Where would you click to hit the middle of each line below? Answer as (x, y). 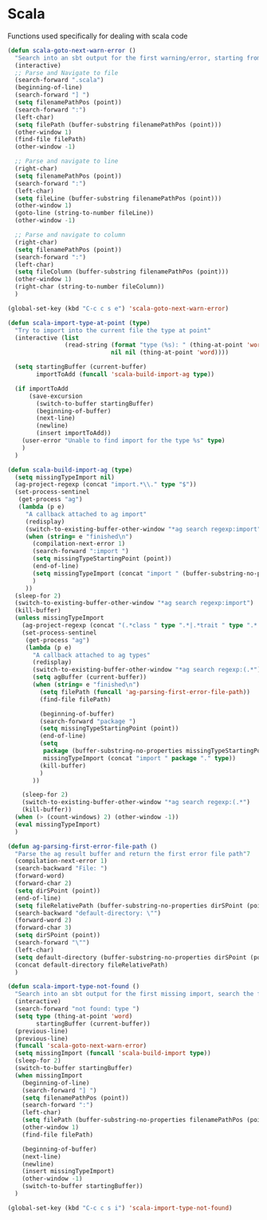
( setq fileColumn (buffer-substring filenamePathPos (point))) (122, 272)
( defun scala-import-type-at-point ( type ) (79, 323)
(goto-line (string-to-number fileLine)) (84, 213)
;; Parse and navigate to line (67, 161)
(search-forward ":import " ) (80, 551)
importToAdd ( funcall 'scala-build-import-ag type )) (126, 375)
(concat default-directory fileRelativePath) (92, 965)
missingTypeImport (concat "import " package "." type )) (139, 758)
